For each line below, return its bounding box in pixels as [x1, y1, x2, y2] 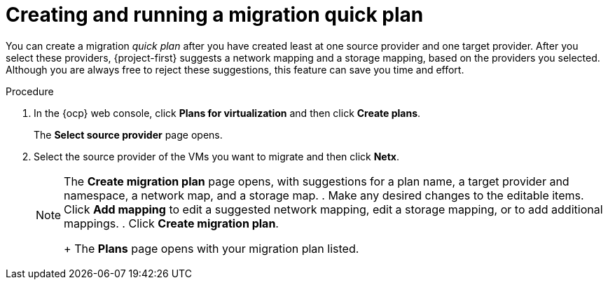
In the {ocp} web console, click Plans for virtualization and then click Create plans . [34, 106, 421, 119]
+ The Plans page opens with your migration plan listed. [64, 241, 359, 256]
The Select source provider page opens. [34, 128, 223, 141]
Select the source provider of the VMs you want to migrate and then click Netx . [34, 150, 399, 162]
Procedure [6, 85, 54, 97]
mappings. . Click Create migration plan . [64, 216, 279, 230]
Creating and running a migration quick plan [6, 3, 424, 27]
